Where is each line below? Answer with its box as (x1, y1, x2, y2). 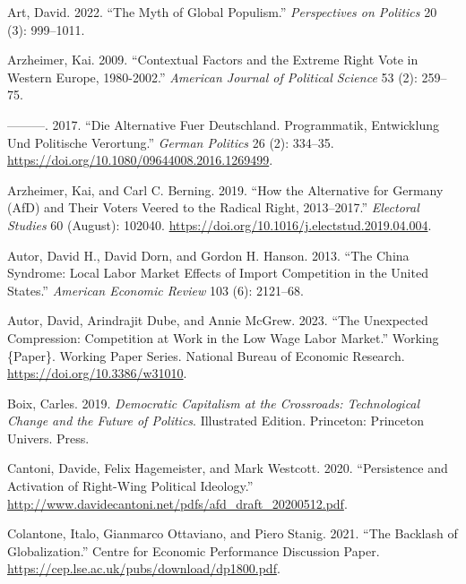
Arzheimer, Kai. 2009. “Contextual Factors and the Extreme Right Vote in (7, 50, 419, 69)
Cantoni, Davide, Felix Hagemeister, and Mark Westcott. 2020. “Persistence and (7, 459, 448, 477)
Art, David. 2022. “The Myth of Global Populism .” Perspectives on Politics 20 (7, 3, 437, 21)
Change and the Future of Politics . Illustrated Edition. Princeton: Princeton (7, 411, 424, 430)
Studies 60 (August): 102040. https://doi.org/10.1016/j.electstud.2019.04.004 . (7, 215, 432, 234)
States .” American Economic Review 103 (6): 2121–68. (7, 280, 304, 299)
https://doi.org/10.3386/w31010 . (7, 364, 187, 382)
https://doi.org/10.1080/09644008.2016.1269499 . (7, 150, 273, 169)
